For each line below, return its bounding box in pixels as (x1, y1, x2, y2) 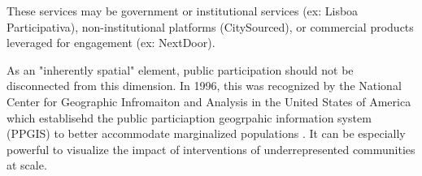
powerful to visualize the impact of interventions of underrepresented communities (7, 140, 415, 157)
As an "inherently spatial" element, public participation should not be (7, 61, 354, 78)
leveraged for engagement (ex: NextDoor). (7, 34, 215, 51)
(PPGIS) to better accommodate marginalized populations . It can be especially (7, 125, 406, 142)
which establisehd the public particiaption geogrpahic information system (7, 109, 372, 126)
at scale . (7, 157, 47, 174)
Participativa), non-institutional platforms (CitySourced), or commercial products (7, 18, 414, 35)
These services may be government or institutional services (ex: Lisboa (7, 2, 359, 19)
